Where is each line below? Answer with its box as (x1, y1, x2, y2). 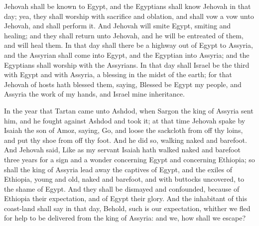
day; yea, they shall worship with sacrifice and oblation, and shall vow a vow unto (4, 10, 254, 21)
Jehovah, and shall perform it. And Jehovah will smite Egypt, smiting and (4, 20, 231, 31)
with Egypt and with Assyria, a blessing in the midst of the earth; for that (4, 69, 232, 80)
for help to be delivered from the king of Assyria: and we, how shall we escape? (4, 213, 246, 223)
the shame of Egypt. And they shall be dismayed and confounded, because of (4, 183, 240, 194)
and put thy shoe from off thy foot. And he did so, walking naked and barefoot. (4, 134, 247, 145)
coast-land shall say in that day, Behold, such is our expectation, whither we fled (4, 203, 251, 213)
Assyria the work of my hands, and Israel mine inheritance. (4, 89, 185, 99)
